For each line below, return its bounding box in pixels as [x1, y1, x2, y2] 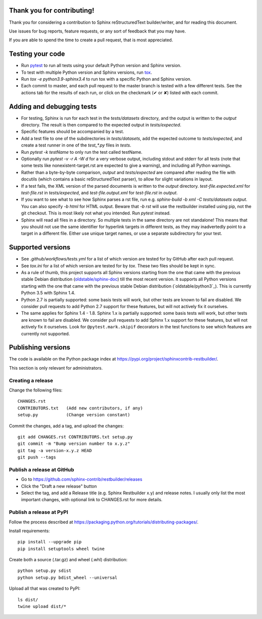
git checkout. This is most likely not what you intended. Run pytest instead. [21, 210, 171, 216]
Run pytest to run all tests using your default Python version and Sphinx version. [21, 63, 181, 68]
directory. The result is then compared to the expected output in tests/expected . [21, 122, 181, 128]
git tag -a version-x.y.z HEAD [17, 448, 92, 453]
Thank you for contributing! [9, 6, 95, 15]
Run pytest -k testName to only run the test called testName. [21, 149, 143, 155]
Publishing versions [9, 343, 70, 352]
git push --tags [17, 455, 56, 460]
